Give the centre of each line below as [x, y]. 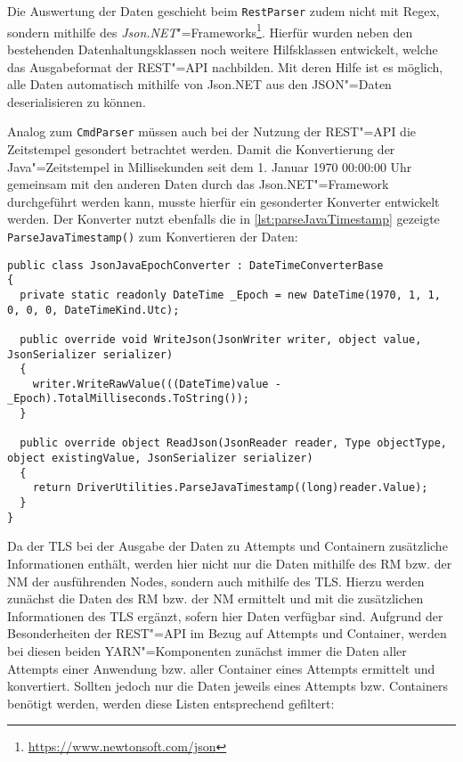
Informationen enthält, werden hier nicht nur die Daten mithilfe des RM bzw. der [230, 563]
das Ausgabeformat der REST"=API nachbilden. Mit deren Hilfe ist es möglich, [225, 66]
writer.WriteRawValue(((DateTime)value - [157, 384]
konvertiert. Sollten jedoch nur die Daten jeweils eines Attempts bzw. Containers [227, 686]
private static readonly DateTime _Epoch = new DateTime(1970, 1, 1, [230, 295]
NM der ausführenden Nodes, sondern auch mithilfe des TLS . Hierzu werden [216, 581]
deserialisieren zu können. [77, 101]
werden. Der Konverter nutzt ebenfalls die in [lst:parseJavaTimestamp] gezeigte [223, 219]
